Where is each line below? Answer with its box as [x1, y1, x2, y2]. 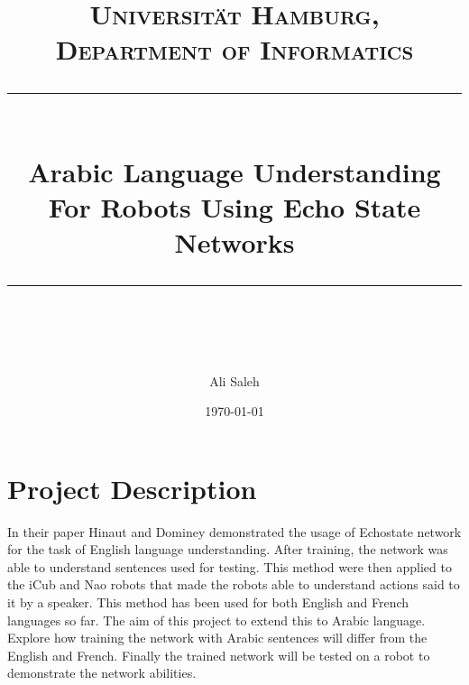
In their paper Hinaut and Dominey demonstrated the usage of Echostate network [7, 522, 462, 541]
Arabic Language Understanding [28, 153, 441, 190]
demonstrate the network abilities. [7, 663, 197, 682]
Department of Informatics [55, 31, 414, 68]
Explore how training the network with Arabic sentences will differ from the [7, 628, 428, 647]
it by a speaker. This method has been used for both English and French [7, 593, 409, 611]
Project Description [7, 469, 257, 506]
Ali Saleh [209, 371, 260, 390]
